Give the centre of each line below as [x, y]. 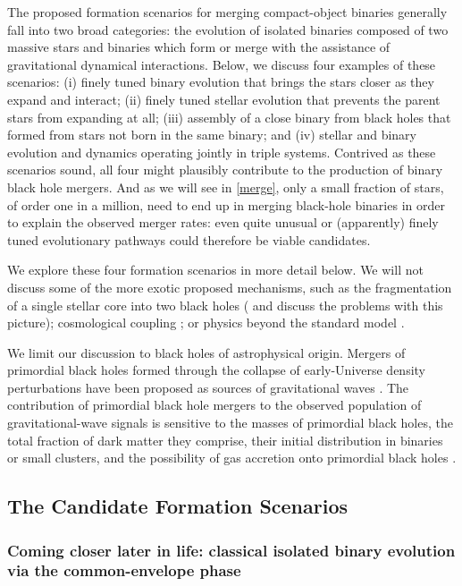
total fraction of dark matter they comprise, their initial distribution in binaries [225, 440]
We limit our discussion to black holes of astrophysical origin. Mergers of [206, 352]
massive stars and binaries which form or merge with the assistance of [199, 47]
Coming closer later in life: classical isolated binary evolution [231, 550]
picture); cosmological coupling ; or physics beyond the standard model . [206, 323]
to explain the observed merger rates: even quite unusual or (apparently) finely [223, 222]
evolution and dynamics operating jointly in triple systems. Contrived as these [222, 152]
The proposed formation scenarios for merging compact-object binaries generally [227, 12]
